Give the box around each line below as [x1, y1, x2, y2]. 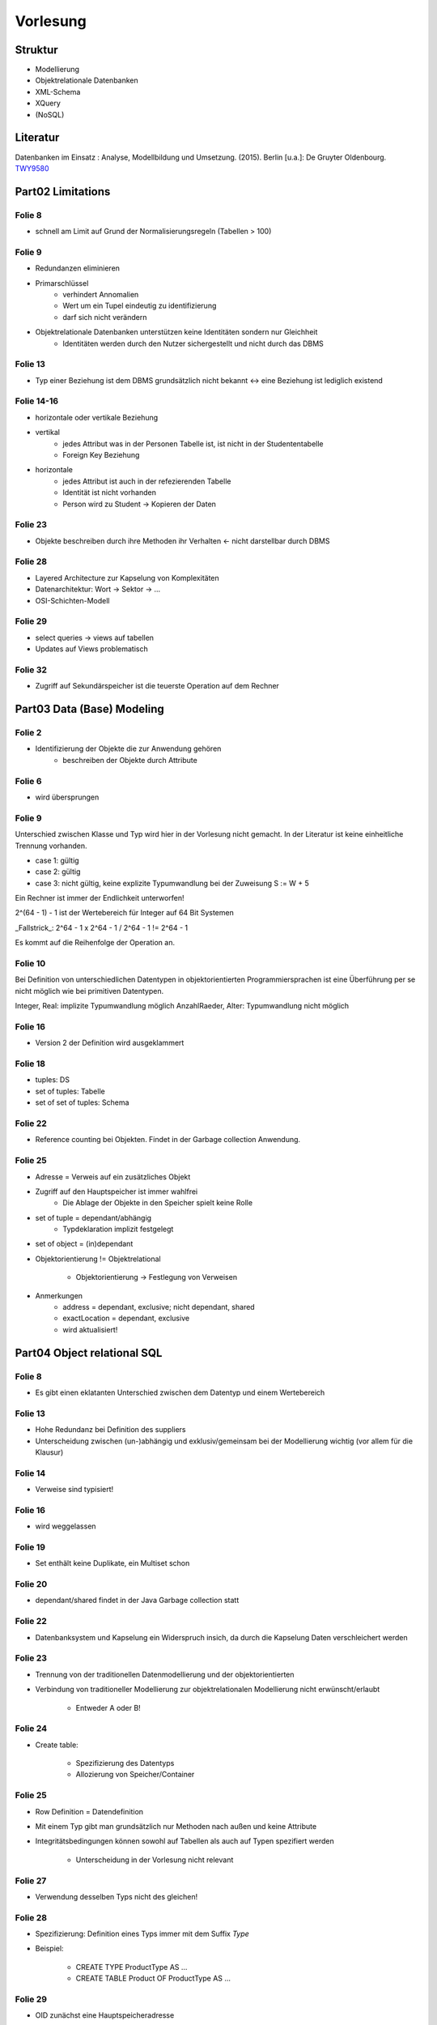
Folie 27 [15, 1875, 47, 1886]
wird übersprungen [35, 792, 100, 802]
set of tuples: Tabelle [35, 1086, 105, 1096]
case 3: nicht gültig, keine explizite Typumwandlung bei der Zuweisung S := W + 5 [35, 878, 309, 888]
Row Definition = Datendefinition [35, 1806, 144, 1816]
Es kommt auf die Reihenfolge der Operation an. [15, 938, 176, 948]
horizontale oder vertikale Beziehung [35, 412, 159, 422]
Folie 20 [15, 1579, 48, 1590]
